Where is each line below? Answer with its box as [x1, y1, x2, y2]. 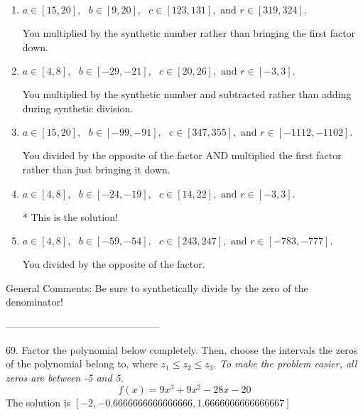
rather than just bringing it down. [22, 161, 170, 176]
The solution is [6, 395, 71, 410]
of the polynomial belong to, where [6, 356, 158, 371]
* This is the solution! [22, 209, 118, 224]
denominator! [6, 294, 63, 309]
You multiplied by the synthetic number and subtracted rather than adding [22, 87, 352, 102]
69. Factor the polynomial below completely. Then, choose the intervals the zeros [6, 342, 358, 357]
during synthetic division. [22, 100, 134, 115]
